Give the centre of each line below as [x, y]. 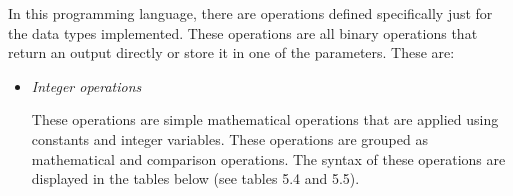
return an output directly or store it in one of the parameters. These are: [231, 52]
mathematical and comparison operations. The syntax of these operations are [268, 158]
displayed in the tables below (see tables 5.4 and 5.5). [195, 178]
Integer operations [86, 85]
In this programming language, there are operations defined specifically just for [250, 13]
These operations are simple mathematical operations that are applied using [265, 119]
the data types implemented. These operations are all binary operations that [243, 32]
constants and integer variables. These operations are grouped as [229, 138]
